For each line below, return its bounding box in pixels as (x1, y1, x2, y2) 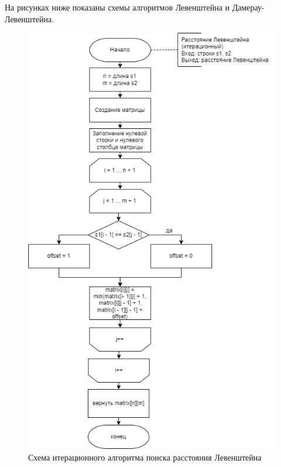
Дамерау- (232, 1, 265, 13)
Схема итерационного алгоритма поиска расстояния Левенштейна (28, 451, 262, 463)
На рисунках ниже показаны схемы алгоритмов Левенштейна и (5, 1, 230, 13)
